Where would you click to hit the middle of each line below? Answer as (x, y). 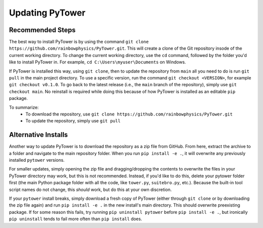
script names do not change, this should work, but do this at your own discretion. (90, 190)
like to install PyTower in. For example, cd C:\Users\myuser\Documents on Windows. (97, 62)
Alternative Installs (38, 135)
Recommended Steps (42, 30)
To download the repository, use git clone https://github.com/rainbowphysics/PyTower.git (129, 114)
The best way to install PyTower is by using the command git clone (79, 42)
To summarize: (24, 107)
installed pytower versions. (37, 160)
